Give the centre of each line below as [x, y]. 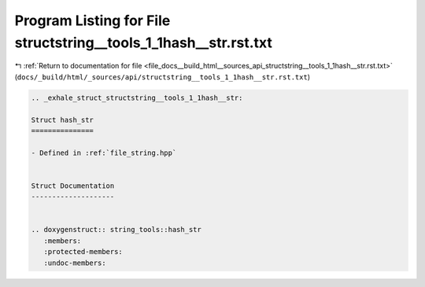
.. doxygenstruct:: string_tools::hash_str [116, 230]
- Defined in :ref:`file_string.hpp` [104, 153]
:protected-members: [83, 252]
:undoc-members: [75, 263]
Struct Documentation [73, 186]
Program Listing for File [92, 20]
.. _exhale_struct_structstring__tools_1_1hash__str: [137, 98]
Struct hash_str [63, 120]
